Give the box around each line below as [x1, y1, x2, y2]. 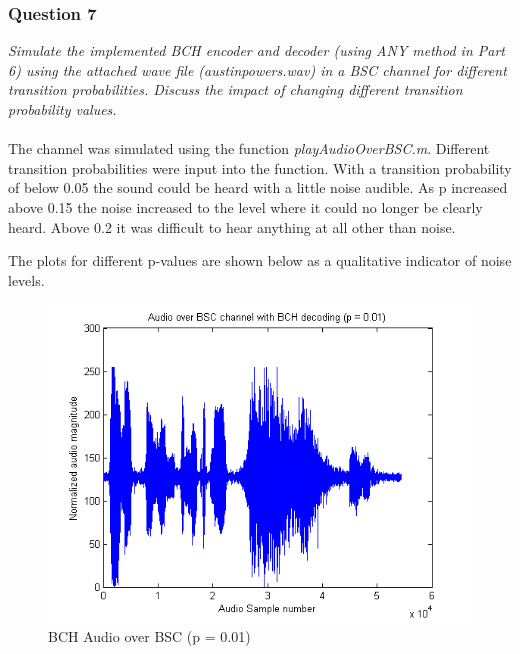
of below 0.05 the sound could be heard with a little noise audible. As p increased [8, 177, 508, 198]
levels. [8, 269, 45, 290]
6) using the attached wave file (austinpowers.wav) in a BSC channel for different [8, 59, 507, 80]
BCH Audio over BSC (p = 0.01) [48, 625, 251, 646]
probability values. [8, 99, 117, 119]
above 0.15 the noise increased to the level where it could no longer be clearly [8, 196, 483, 217]
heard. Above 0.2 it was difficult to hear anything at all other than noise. [8, 216, 456, 237]
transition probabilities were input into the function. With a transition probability [8, 157, 512, 178]
